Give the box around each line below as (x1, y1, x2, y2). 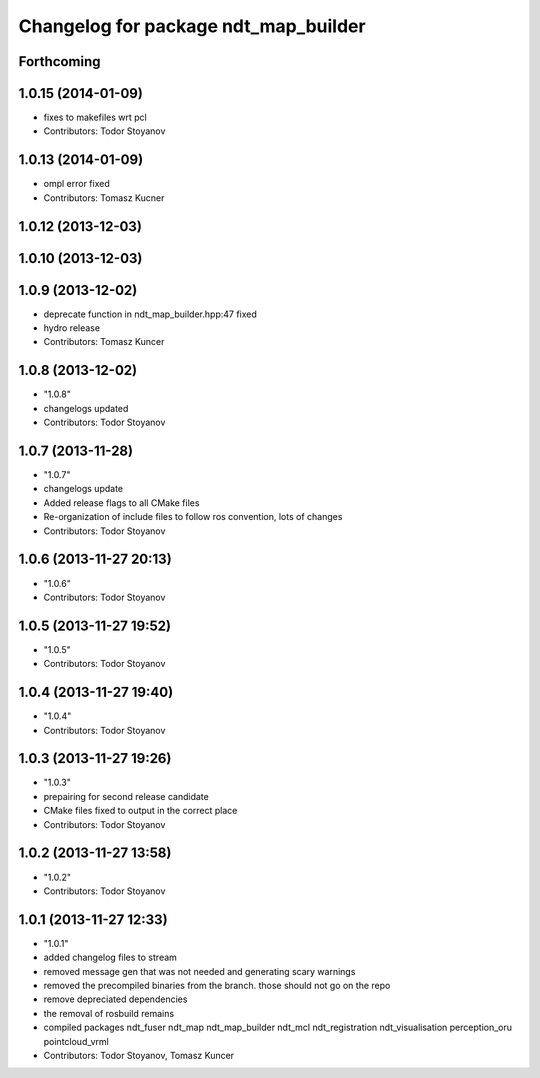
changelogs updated (43, 402, 129, 414)
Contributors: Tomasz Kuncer (43, 336, 165, 348)
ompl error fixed (43, 178, 110, 190)
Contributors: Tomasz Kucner (43, 191, 165, 204)
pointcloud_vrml (43, 1035, 109, 1047)
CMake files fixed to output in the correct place (43, 805, 238, 817)
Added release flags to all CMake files (43, 496, 200, 509)
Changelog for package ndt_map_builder (18, 15, 366, 37)
